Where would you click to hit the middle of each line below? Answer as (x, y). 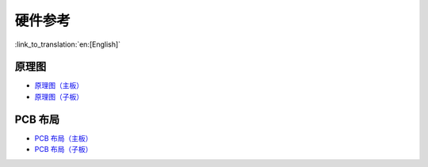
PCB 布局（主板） (63, 138)
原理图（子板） (59, 97)
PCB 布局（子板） (63, 150)
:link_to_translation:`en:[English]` (68, 44)
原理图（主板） (59, 85)
